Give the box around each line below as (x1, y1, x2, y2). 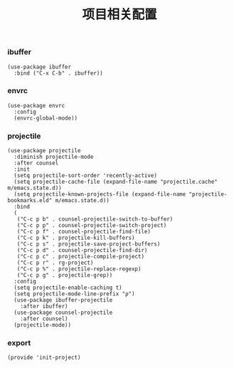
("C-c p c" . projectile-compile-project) (16, 253, 144, 261)
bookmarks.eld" (7, 197, 53, 204)
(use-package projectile (7, 147, 81, 154)
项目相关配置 (81, 6, 157, 23)
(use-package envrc (7, 102, 65, 109)
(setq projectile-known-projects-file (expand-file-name (14, 191, 186, 198)
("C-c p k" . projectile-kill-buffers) (16, 234, 135, 242)
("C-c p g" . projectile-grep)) (16, 272, 113, 279)
